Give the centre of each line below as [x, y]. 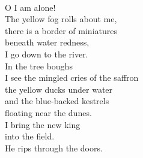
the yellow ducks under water [59, 89]
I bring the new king [43, 124]
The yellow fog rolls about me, [61, 19]
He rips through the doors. [54, 148]
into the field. [30, 136]
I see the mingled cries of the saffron [72, 78]
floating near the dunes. [48, 112]
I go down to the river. [47, 54]
